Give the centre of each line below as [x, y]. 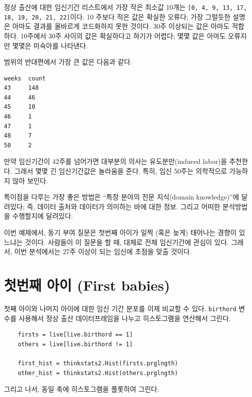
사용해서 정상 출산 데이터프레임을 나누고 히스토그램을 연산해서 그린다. [125, 318]
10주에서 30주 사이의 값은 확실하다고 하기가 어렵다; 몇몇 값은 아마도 [123, 35]
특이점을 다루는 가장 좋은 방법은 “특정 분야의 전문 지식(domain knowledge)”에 [122, 197]
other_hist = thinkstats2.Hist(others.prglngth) [98, 373]
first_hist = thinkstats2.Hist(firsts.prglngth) [98, 363]
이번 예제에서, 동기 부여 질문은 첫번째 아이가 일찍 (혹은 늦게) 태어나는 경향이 [120, 232]
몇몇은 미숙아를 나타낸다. [50, 45]
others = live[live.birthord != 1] [75, 344]
